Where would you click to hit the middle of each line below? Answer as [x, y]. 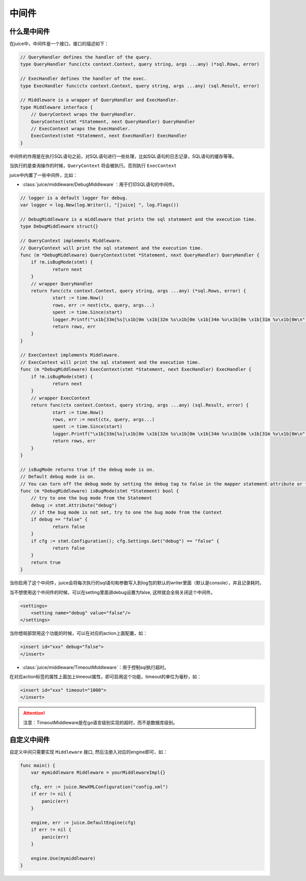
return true [46, 562]
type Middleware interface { [57, 107]
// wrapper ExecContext [60, 398]
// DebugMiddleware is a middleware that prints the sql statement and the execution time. [138, 219]
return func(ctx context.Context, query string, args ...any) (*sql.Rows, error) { [138, 291]
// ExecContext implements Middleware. [70, 355]
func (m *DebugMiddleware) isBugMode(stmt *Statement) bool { [99, 491]
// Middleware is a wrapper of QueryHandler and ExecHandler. [99, 100]
